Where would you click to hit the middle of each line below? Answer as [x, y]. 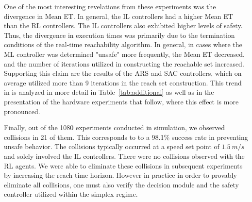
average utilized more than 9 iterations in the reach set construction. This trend [123, 82]
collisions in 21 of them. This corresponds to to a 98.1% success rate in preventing [126, 137]
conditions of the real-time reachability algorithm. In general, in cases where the [123, 44]
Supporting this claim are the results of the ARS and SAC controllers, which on [123, 73]
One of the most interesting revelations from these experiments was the [110, 6]
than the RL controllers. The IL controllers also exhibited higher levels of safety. [123, 25]
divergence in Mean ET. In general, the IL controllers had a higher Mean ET [118, 16]
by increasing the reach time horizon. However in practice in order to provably [120, 175]
